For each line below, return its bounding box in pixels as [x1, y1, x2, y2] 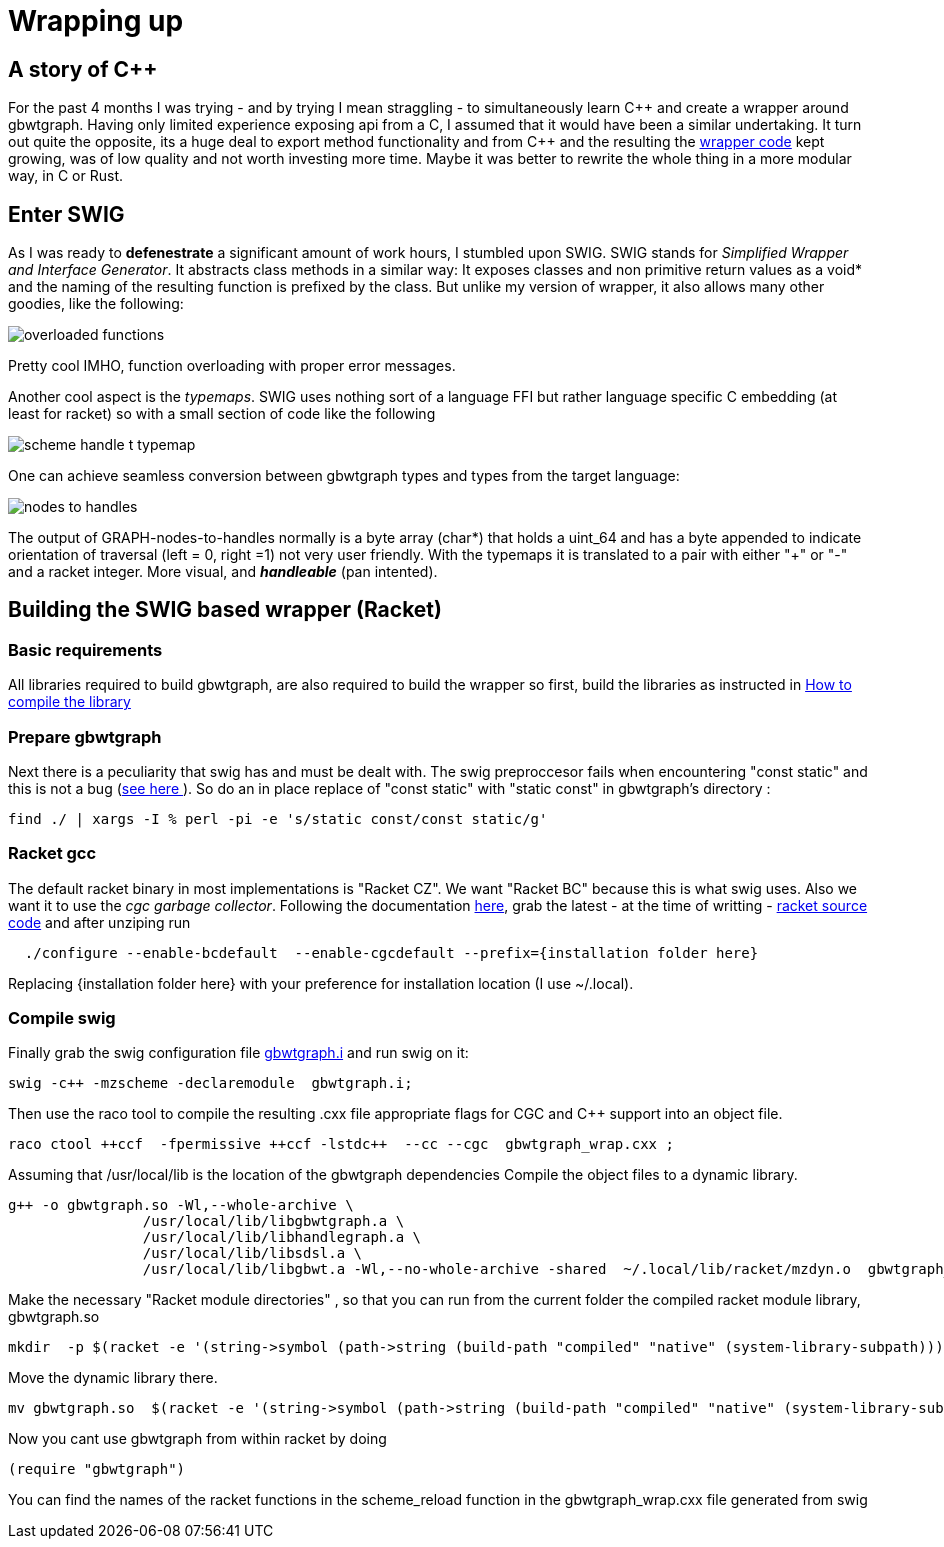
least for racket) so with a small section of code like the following [8, 405, 436, 423]
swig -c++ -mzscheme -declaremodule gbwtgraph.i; [8, 1075, 413, 1092]
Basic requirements [8, 639, 163, 660]
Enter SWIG [8, 201, 125, 227]
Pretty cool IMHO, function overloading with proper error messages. [8, 357, 456, 375]
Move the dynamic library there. [8, 1369, 218, 1387]
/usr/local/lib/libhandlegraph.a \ [142, 1229, 422, 1246]
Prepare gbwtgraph [8, 726, 162, 747]
